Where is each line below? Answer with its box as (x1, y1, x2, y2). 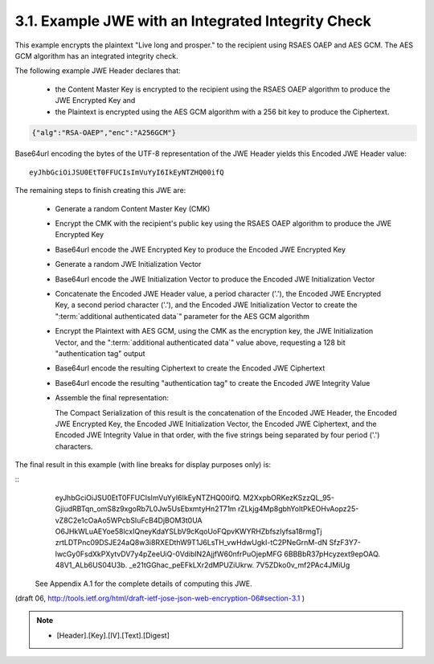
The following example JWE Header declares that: (14, 66, 181, 76)
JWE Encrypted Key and (55, 96, 136, 105)
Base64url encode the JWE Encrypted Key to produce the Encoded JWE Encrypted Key (55, 244, 346, 254)
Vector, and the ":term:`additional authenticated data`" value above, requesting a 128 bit (55, 338, 346, 347)
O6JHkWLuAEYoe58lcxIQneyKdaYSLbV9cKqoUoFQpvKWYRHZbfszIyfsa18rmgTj (55, 527, 322, 536)
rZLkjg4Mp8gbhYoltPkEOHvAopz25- (237, 504, 359, 514)
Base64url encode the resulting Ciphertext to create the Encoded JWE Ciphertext (55, 363, 325, 373)
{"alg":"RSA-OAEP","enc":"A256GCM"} (31, 129, 177, 137)
